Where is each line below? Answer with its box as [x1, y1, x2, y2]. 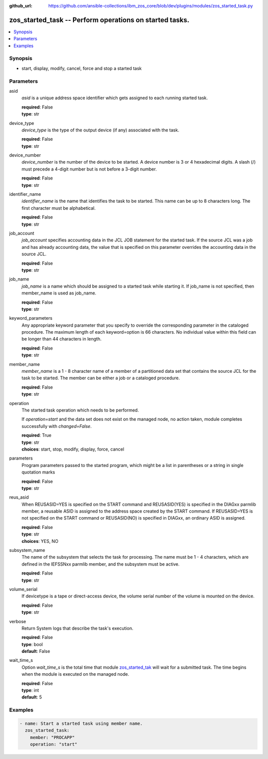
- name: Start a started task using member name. [19, 720, 143, 726]
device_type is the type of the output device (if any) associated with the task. [21, 127, 180, 133]
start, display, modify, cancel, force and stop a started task [21, 65, 142, 71]
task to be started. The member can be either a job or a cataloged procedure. [21, 375, 180, 381]
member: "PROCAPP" [30, 734, 75, 740]
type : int [21, 687, 39, 694]
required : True [21, 432, 52, 438]
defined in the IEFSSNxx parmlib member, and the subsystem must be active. [21, 561, 180, 567]
